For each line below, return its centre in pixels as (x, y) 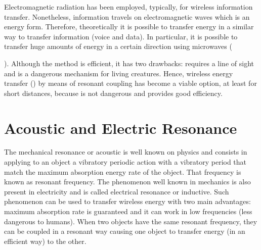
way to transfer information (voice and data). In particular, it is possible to (121, 36)
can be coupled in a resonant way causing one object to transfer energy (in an (125, 231)
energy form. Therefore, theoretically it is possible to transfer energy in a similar (129, 27)
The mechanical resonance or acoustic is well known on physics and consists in (126, 152)
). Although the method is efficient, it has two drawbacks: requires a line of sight (129, 63)
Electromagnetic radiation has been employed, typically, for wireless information (128, 7)
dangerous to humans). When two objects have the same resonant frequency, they (131, 221)
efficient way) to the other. (45, 241)
